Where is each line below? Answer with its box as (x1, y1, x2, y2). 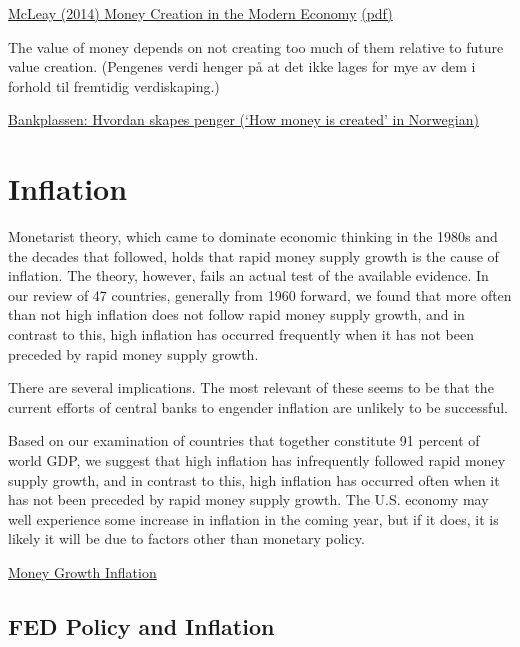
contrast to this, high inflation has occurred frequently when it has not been (8, 324, 475, 345)
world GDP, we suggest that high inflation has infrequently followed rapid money (8, 450, 506, 471)
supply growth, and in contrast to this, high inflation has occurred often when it (8, 469, 500, 490)
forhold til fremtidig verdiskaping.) (8, 75, 220, 96)
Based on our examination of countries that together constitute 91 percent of (8, 430, 480, 451)
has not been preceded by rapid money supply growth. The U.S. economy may (8, 489, 489, 510)
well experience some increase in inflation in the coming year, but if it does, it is (8, 508, 499, 529)
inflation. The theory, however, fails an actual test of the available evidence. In (8, 265, 489, 286)
